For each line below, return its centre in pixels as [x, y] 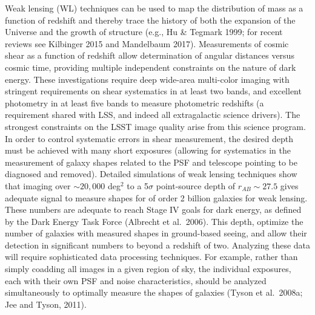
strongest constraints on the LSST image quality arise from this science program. [155, 126]
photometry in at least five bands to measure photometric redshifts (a [134, 102]
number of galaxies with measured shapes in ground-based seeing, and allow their [156, 233]
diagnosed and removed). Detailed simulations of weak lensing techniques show [151, 174]
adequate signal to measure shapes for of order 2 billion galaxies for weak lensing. [156, 197]
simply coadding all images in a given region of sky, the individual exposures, [148, 269]
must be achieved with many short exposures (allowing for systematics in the [148, 150]
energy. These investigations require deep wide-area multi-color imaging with [147, 79]
